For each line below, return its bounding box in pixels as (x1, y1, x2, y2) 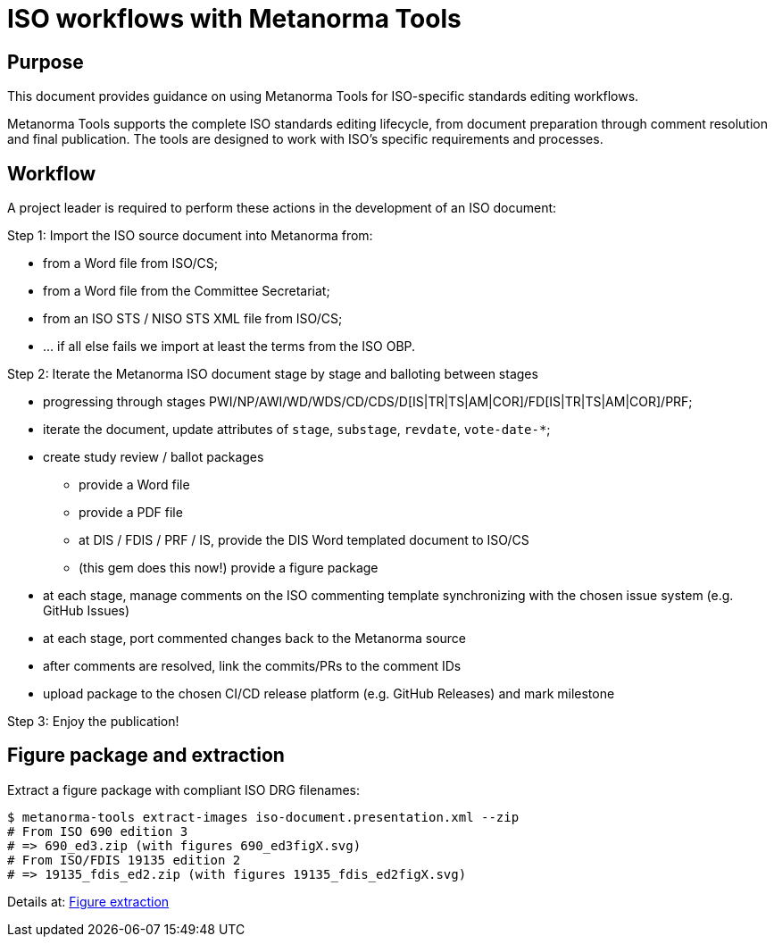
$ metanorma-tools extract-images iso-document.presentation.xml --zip (7, 809, 520, 824)
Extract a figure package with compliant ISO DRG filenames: (7, 781, 361, 798)
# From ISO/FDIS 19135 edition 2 (7, 852, 241, 867)
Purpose (7, 50, 84, 73)
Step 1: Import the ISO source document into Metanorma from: (7, 228, 373, 244)
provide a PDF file (79, 505, 183, 521)
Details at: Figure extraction (7, 893, 170, 909)
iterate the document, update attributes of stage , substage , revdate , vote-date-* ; (43, 422, 551, 438)
